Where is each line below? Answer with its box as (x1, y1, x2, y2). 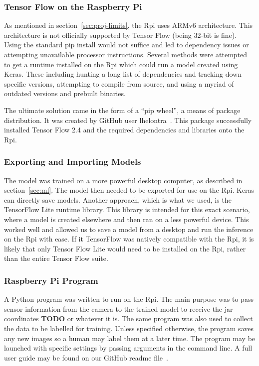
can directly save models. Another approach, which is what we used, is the (4, 194, 232, 205)
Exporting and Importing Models (4, 155, 141, 168)
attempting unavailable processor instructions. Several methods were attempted (4, 49, 248, 59)
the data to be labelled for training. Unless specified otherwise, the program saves (4, 323, 254, 333)
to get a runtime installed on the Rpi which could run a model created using (4, 59, 238, 69)
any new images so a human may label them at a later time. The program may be (4, 333, 256, 343)
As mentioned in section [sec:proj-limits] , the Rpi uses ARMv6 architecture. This (4, 20, 253, 30)
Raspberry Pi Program (4, 274, 98, 286)
